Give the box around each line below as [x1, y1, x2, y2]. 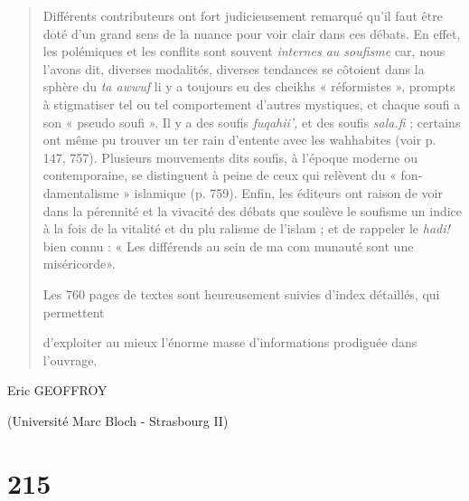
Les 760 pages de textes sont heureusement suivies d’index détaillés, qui [42, 284, 440, 303]
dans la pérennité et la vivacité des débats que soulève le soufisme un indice [42, 201, 463, 220]
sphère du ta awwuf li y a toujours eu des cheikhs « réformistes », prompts [42, 77, 455, 96]
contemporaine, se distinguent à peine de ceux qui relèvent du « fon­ [42, 165, 423, 184]
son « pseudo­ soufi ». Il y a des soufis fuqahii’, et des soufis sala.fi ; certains [42, 112, 461, 131]
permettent [42, 302, 105, 321]
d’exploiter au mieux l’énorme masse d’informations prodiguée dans [42, 333, 417, 352]
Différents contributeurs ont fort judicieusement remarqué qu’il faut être [42, 6, 443, 24]
